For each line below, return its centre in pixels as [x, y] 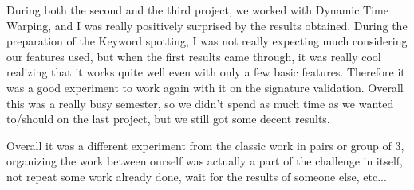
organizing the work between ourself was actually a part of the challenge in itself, [205, 161]
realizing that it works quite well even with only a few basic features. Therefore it [206, 72]
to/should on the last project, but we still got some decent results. [168, 119]
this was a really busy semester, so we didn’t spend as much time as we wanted [200, 103]
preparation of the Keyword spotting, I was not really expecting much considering [207, 41]
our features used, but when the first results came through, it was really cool [194, 56]
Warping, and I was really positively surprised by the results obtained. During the [207, 25]
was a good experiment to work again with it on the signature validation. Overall [205, 87]
